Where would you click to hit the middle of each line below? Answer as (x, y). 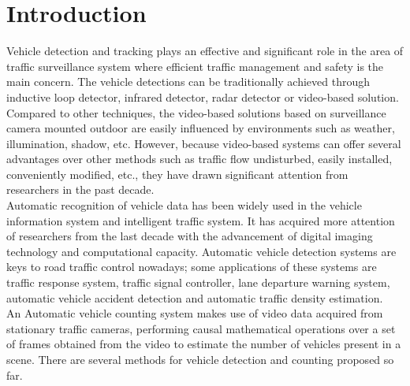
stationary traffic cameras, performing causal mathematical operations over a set (201, 328)
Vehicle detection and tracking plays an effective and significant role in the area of (205, 51)
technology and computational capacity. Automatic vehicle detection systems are (201, 251)
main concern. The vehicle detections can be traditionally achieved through (188, 82)
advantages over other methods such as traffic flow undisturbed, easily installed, (199, 159)
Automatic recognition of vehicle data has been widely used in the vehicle (184, 205)
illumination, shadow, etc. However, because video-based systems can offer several (204, 143)
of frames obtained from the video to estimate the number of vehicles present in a (204, 344)
